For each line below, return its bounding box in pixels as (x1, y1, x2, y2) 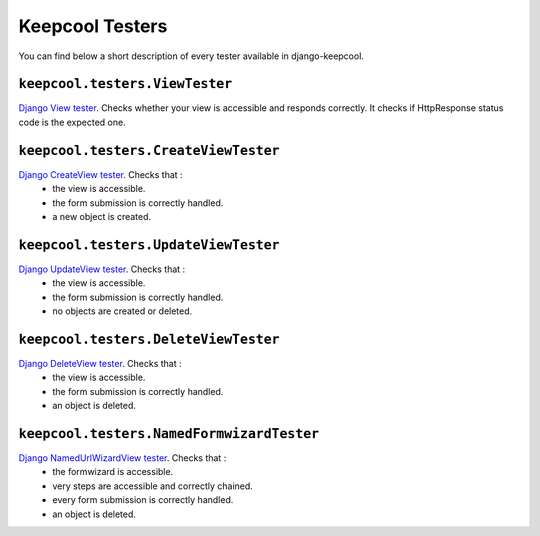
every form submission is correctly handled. (52, 494, 234, 506)
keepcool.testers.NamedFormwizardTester (18, 425, 320, 442)
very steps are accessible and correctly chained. (52, 480, 254, 492)
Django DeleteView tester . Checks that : (18, 357, 182, 369)
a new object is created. (52, 210, 152, 222)
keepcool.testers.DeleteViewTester (18, 331, 280, 347)
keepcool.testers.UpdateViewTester (18, 236, 280, 253)
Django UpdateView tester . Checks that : (18, 263, 186, 275)
